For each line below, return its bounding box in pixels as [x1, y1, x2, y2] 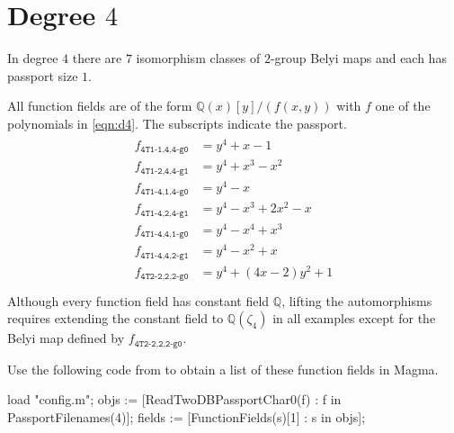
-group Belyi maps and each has [270, 49, 447, 68]
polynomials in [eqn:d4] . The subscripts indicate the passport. [7, 113, 347, 132]
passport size [7, 66, 78, 85]
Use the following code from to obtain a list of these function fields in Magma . [7, 359, 439, 378]
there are [72, 49, 122, 68]
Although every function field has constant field [7, 291, 270, 310]
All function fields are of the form [7, 96, 192, 115]
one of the [375, 96, 431, 115]
